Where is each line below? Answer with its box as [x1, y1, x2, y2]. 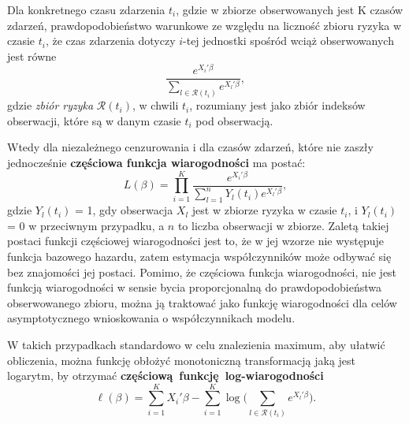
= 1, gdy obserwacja [74, 202, 173, 218]
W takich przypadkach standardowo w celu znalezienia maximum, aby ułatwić [7, 336, 385, 352]
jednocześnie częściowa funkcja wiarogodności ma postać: [7, 154, 306, 171]
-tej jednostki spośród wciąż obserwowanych [183, 32, 394, 49]
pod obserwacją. [195, 112, 273, 128]
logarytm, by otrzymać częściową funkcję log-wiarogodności [7, 367, 324, 384]
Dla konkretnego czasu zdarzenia [7, 2, 165, 17]
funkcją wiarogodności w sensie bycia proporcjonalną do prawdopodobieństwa [7, 279, 381, 296]
